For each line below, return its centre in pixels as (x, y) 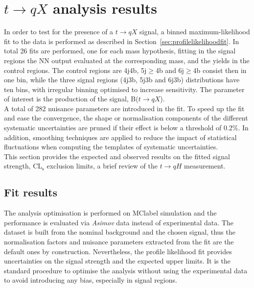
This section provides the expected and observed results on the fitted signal (117, 156)
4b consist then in (220, 70)
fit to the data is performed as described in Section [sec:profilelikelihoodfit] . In (122, 41)
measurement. (205, 166)
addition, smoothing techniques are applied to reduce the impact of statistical (120, 137)
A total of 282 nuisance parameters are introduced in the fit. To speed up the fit (124, 108)
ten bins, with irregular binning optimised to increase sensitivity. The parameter (124, 89)
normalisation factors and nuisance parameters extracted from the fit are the (119, 242)
